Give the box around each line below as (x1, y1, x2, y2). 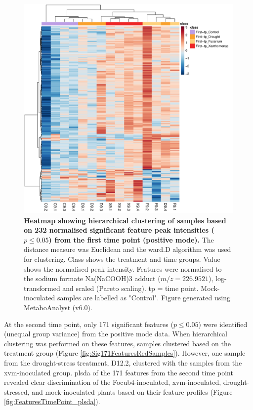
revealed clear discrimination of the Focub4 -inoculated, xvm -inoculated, (4, 377, 221, 387)
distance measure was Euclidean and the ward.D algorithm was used (24, 244, 231, 254)
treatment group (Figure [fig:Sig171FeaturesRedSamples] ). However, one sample (4, 348, 246, 358)
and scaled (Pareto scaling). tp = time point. (62, 283, 199, 293)
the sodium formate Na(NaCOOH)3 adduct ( (24, 273, 161, 284)
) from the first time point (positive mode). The (48, 234, 214, 245)
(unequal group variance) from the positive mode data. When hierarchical (4, 328, 227, 339)
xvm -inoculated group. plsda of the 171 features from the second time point (4, 367, 233, 377)
